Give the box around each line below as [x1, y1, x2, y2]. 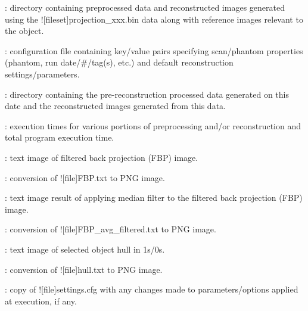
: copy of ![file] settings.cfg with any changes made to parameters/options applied [5, 283, 298, 296]
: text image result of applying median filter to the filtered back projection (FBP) [5, 191, 303, 204]
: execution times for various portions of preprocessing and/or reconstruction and [5, 119, 301, 132]
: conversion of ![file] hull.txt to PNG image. [5, 263, 163, 275]
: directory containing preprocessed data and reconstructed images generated [5, 1, 285, 13]
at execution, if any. [5, 294, 77, 307]
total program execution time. [5, 131, 114, 144]
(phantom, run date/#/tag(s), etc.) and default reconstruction [5, 56, 234, 69]
